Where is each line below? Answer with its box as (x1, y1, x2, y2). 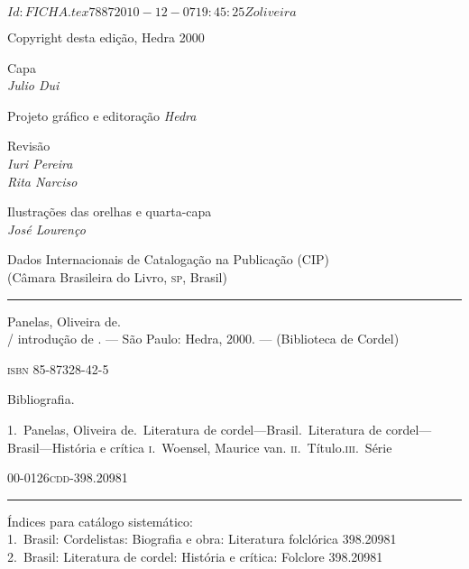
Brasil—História (7, 437, 97, 456)
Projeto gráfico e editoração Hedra (7, 106, 197, 124)
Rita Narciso (7, 171, 78, 190)
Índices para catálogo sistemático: (7, 511, 193, 530)
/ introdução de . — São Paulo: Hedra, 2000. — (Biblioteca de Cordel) (7, 329, 400, 348)
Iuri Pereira (7, 153, 73, 172)
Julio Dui (7, 76, 60, 95)
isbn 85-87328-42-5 (7, 359, 109, 378)
